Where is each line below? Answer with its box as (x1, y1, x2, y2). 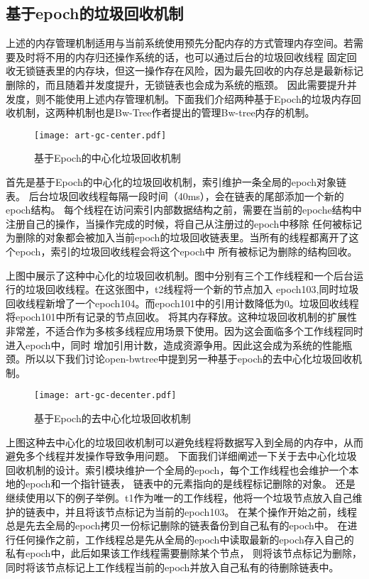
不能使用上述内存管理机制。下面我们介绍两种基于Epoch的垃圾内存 (45, 91, 351, 106)
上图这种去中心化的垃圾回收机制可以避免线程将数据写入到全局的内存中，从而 (6, 434, 363, 449)
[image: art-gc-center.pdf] (34, 130, 167, 140)
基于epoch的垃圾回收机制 (6, 2, 184, 24)
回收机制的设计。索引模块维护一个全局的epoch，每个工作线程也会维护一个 (6, 462, 349, 477)
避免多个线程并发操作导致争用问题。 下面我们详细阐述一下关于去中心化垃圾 (6, 448, 357, 463)
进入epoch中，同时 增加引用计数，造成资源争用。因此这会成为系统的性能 (6, 337, 343, 352)
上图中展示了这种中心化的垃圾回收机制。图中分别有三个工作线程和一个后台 (6, 268, 353, 282)
